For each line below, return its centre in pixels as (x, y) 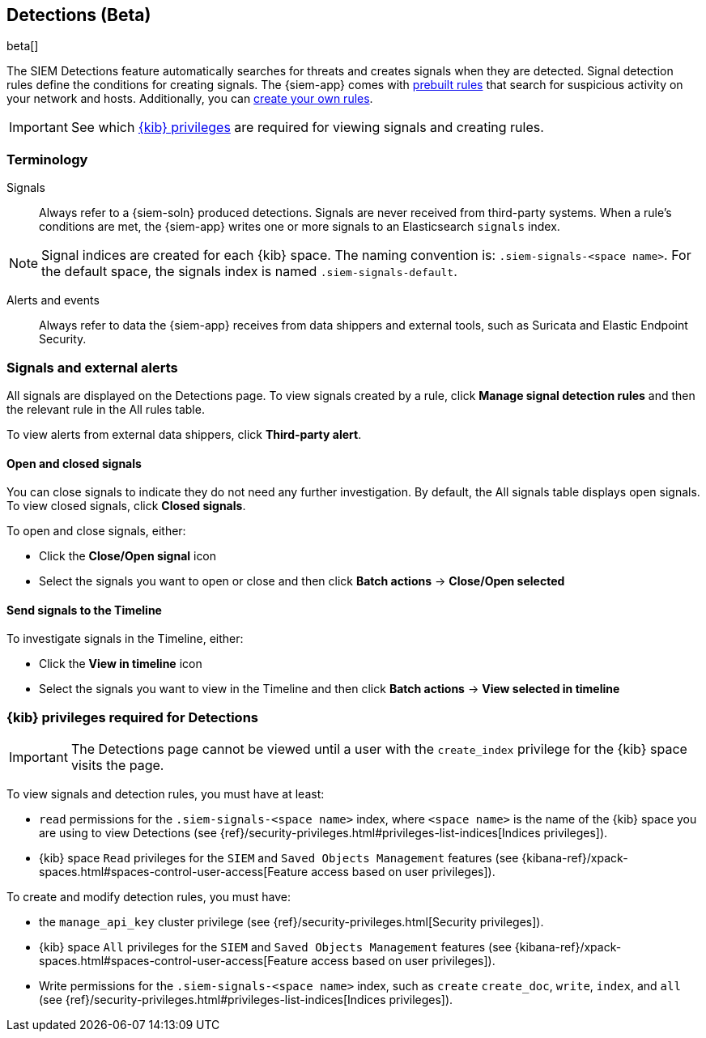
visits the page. (117, 766)
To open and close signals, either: (96, 531)
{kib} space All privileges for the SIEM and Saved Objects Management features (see (275, 947)
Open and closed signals (74, 463)
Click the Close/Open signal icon (128, 556)
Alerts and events (53, 300)
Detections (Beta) (79, 15)
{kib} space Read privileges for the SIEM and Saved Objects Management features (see (279, 858)
